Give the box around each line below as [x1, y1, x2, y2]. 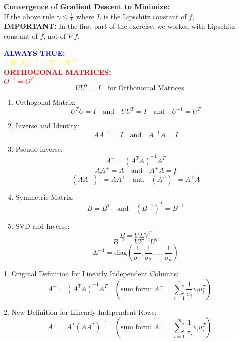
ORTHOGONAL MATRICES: [4, 66, 111, 77]
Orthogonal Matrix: [15, 97, 76, 107]
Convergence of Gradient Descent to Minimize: [4, 1, 170, 11]
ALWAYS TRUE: [4, 47, 65, 58]
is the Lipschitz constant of [103, 11, 187, 21]
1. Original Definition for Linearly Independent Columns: [4, 268, 179, 279]
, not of [43, 31, 66, 41]
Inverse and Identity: [15, 120, 79, 131]
